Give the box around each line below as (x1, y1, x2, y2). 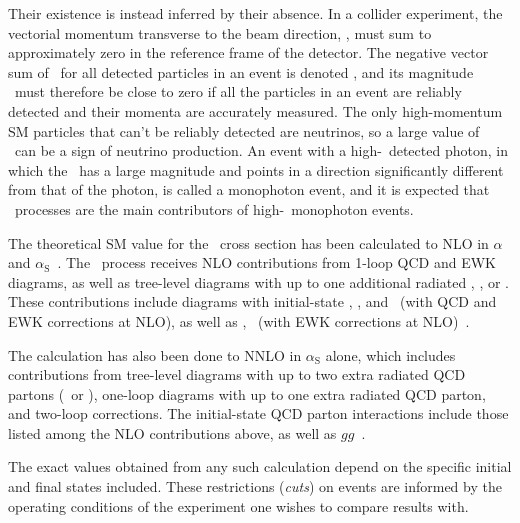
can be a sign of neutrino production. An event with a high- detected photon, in (14, 140, 508, 161)
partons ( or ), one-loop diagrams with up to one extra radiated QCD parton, (8, 383, 486, 404)
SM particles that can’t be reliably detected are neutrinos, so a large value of (8, 120, 480, 141)
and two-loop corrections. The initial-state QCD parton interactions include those (8, 403, 509, 424)
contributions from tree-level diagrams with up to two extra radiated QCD (8, 364, 466, 385)
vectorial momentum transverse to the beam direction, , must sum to (8, 22, 432, 43)
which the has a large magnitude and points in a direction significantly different (8, 159, 504, 180)
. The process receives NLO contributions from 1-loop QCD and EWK (57, 252, 496, 273)
